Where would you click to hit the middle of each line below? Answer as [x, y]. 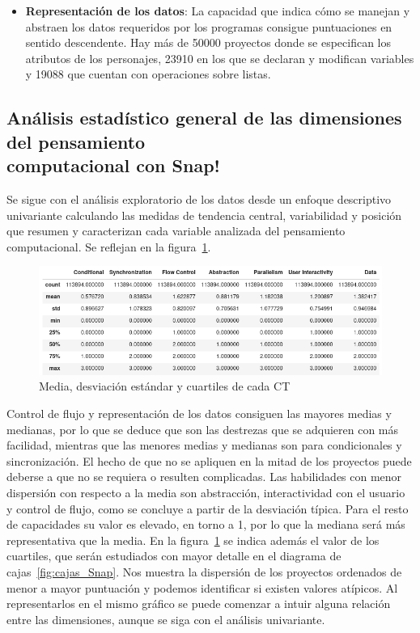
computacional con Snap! [113, 165]
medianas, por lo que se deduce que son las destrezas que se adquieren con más [203, 429]
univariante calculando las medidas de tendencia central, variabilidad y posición [204, 215]
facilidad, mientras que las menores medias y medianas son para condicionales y [204, 445]
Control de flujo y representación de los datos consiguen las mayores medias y [199, 414]
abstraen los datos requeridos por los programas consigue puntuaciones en [209, 26]
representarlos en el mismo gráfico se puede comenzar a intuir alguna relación [199, 603]
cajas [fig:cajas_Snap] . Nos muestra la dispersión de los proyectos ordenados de [204, 572]
